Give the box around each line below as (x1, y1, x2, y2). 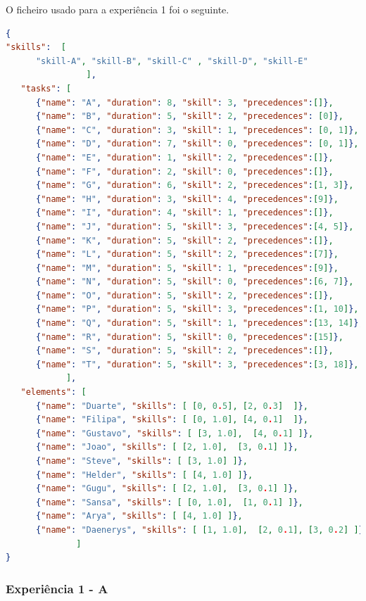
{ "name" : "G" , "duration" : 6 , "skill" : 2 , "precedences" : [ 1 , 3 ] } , (35, 180, 354, 191)
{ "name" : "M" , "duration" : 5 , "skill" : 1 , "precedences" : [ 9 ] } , (35, 262, 339, 273)
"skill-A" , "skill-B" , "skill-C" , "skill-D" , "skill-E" (35, 56, 308, 66)
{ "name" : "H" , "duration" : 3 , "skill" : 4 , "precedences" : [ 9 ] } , (35, 194, 339, 204)
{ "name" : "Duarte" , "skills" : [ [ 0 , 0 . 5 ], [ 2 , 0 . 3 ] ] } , (35, 400, 308, 411)
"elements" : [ (20, 387, 87, 398)
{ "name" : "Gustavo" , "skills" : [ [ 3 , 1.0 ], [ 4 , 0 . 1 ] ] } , (35, 428, 314, 438)
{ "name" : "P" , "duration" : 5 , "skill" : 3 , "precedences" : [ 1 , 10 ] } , (35, 304, 359, 315)
